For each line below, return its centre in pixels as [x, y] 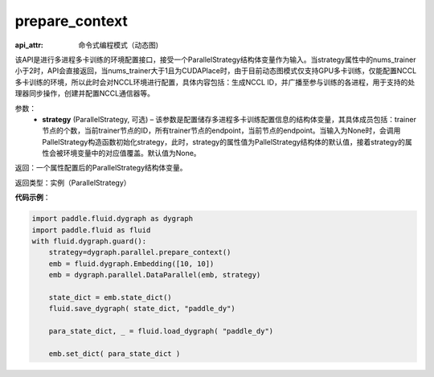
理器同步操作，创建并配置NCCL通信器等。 [84, 93]
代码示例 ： [33, 198]
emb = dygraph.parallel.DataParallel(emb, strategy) [155, 275]
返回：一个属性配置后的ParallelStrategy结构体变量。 [101, 168]
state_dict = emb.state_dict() [110, 297]
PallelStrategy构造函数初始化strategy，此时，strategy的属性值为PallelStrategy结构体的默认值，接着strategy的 [224, 141]
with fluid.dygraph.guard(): [89, 241]
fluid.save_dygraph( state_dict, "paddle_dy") [142, 309]
